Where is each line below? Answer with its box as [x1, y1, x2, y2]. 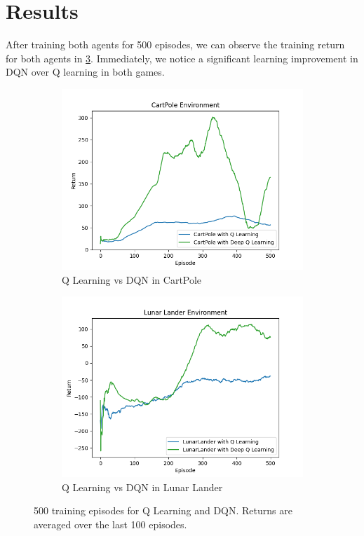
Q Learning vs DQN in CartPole [62, 272, 202, 287]
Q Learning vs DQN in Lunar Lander [62, 479, 223, 494]
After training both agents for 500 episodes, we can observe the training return [6, 37, 345, 52]
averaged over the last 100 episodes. [34, 516, 187, 531]
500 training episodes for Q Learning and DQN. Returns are [34, 503, 292, 518]
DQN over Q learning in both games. [6, 64, 165, 79]
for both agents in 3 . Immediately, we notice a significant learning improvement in [6, 50, 358, 65]
